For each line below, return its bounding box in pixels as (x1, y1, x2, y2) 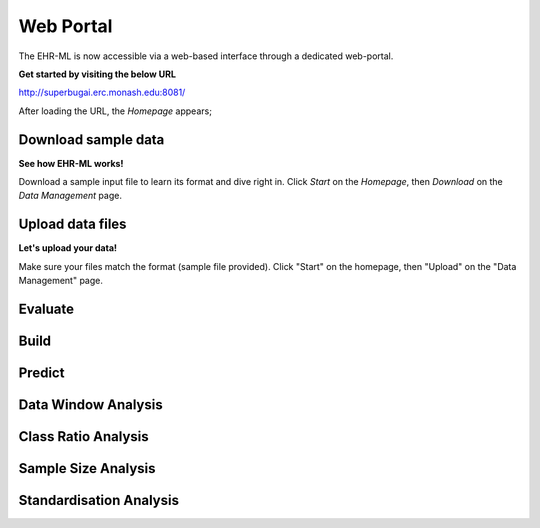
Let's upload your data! (18, 242, 118, 254)
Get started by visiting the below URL (18, 68, 177, 80)
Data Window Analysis (18, 396, 164, 413)
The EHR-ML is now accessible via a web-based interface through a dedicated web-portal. (18, 50, 394, 62)
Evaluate (18, 300, 75, 317)
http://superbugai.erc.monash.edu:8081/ (18, 86, 186, 99)
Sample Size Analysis (18, 460, 156, 477)
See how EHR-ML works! (18, 157, 124, 169)
